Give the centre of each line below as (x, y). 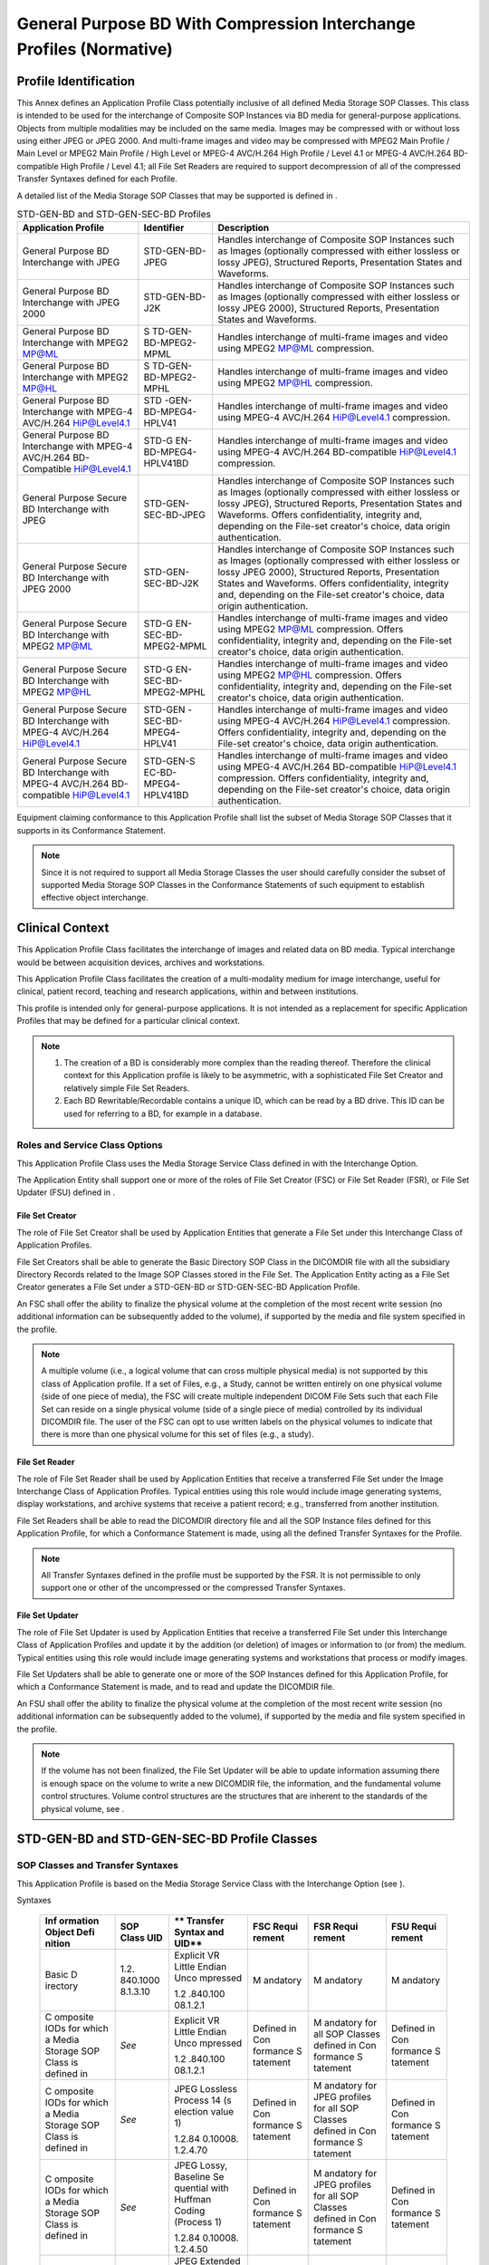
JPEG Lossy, (201, 2165)
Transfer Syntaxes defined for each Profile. (97, 179)
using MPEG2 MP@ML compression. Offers (311, 630)
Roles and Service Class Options (90, 1145)
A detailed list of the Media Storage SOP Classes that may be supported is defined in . (177, 196)
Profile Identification (76, 81)
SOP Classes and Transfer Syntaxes (97, 1865)
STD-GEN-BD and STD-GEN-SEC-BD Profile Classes (167, 1839)
